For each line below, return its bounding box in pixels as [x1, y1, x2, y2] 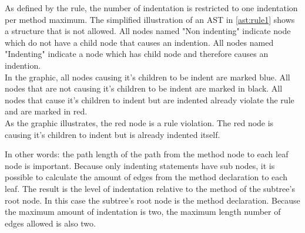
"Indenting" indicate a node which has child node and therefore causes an [5, 48, 269, 60]
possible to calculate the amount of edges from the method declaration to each [5, 171, 287, 183]
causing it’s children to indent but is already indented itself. [5, 128, 220, 140]
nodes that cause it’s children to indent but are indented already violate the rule [5, 93, 294, 106]
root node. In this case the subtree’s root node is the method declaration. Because [5, 194, 300, 206]
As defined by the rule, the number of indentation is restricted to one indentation [5, 2, 298, 13]
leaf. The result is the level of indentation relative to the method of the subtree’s [5, 182, 295, 194]
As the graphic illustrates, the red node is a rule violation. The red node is [5, 116, 274, 129]
